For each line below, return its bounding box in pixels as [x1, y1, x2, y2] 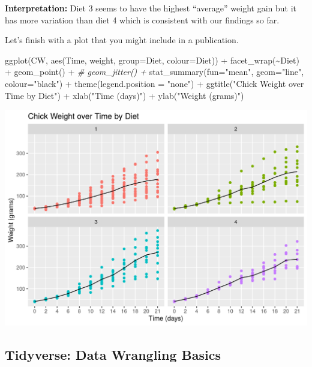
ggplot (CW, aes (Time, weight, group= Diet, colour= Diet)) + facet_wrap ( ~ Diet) [5, 53, 299, 66]
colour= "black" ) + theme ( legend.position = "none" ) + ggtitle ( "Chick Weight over [5, 77, 304, 89]
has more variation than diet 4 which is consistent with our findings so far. [5, 13, 280, 26]
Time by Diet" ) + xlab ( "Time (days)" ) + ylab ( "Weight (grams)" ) [5, 89, 244, 101]
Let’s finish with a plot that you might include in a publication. [5, 34, 239, 46]
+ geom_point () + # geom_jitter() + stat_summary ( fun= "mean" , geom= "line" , [5, 65, 304, 78]
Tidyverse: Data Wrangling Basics [5, 345, 221, 363]
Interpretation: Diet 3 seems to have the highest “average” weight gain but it [5, 2, 296, 14]
